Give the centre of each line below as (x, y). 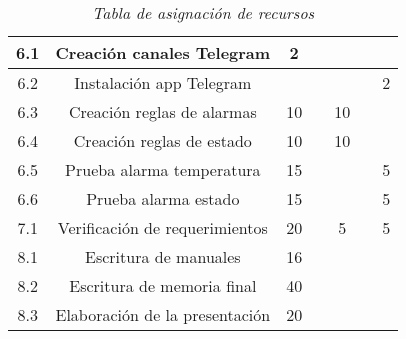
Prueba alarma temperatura (163, 169)
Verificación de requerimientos (162, 227)
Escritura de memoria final (163, 285)
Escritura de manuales (163, 256)
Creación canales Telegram (163, 52)
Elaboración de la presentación (163, 314)
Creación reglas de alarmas (162, 111)
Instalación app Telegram (163, 82)
